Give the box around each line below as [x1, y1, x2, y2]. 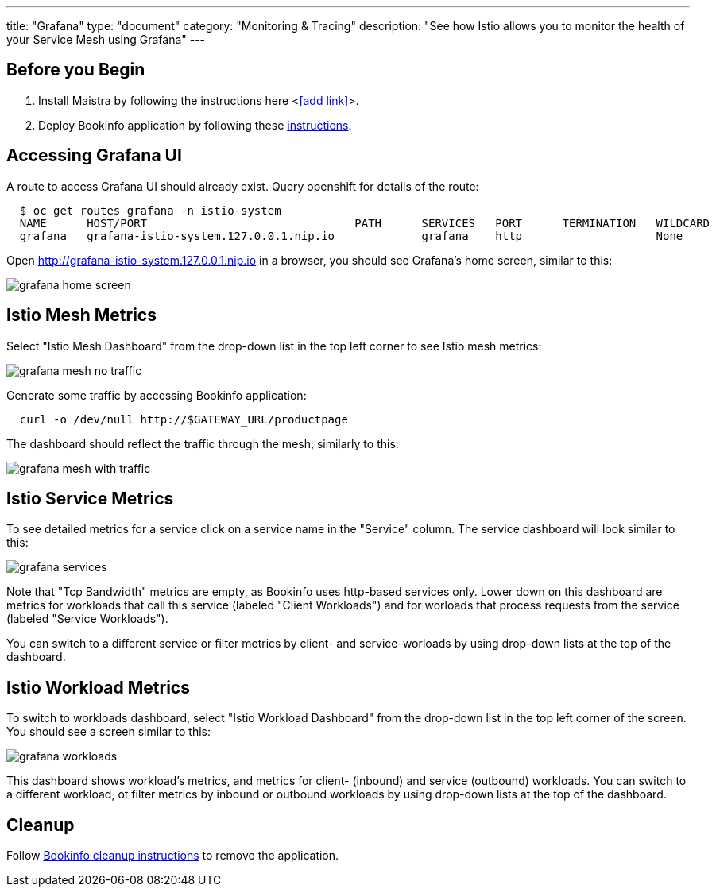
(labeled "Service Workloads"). [6, 612, 168, 626]
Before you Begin [6, 60, 145, 80]
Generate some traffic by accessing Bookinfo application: [6, 388, 307, 402]
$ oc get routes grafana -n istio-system [19, 203, 281, 217]
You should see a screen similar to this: [6, 725, 211, 739]
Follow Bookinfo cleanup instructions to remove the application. [6, 849, 339, 863]
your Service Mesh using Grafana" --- [6, 33, 206, 46]
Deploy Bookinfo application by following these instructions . [38, 118, 352, 132]
